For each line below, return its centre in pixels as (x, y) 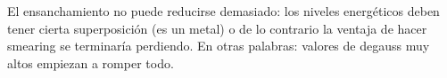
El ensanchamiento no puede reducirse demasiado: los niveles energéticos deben (223, 11)
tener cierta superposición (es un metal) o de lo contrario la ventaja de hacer (217, 28)
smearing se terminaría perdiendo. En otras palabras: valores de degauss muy (219, 46)
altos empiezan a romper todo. (91, 62)
